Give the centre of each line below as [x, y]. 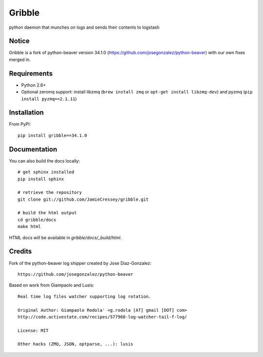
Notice [19, 41]
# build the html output [47, 213]
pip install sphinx [41, 179]
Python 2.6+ [34, 85]
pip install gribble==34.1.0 [52, 135]
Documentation [33, 149]
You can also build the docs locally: [45, 161]
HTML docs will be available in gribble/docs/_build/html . [65, 237]
